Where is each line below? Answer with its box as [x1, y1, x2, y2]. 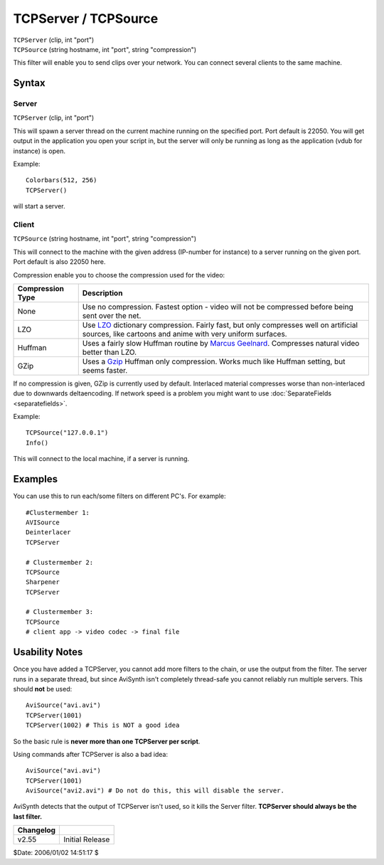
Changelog [17, 825, 56, 835]
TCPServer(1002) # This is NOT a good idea [26, 721, 180, 729]
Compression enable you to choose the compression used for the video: [13, 270, 225, 279]
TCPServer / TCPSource [13, 11, 159, 26]
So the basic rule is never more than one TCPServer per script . [13, 737, 201, 745]
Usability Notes [13, 646, 83, 658]
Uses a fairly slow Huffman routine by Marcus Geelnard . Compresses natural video [82, 338, 360, 348]
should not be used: [13, 684, 73, 693]
